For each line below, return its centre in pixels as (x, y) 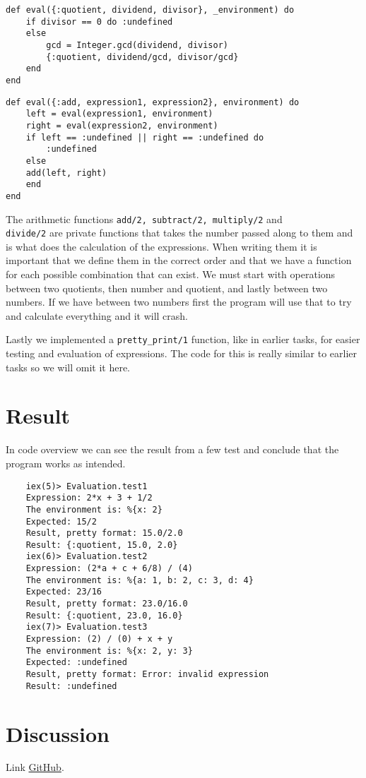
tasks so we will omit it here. (68, 367)
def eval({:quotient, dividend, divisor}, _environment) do (150, 10)
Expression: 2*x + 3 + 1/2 (89, 498)
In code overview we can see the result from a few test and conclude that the (172, 449)
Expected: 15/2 (61, 521)
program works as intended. (66, 463)
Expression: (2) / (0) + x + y (99, 639)
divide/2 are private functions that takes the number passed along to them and (179, 233)
